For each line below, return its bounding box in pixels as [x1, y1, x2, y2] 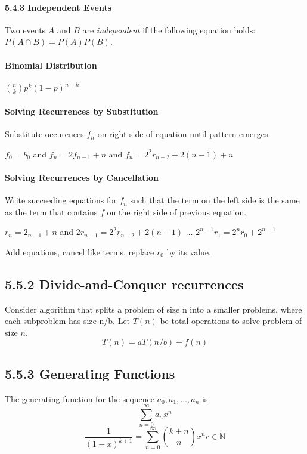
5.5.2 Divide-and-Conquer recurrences [5, 274, 244, 293]
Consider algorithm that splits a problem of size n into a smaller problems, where [5, 302, 302, 315]
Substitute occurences [5, 128, 84, 140]
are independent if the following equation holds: [82, 23, 256, 36]
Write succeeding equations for [5, 194, 117, 206]
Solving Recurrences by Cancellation [5, 171, 159, 183]
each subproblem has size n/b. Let [5, 314, 131, 327]
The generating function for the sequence [5, 392, 154, 404]
